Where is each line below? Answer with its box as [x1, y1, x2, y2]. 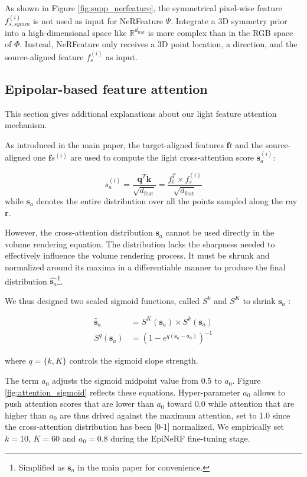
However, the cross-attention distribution [5, 226, 153, 238]
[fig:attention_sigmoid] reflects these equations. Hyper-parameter [5, 385, 240, 398]
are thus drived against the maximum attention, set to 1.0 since [60, 409, 290, 421]
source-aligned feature [5, 50, 84, 63]
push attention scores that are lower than [5, 397, 154, 410]
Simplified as [18, 460, 65, 473]
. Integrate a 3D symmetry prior [171, 14, 288, 27]
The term [5, 374, 39, 387]
